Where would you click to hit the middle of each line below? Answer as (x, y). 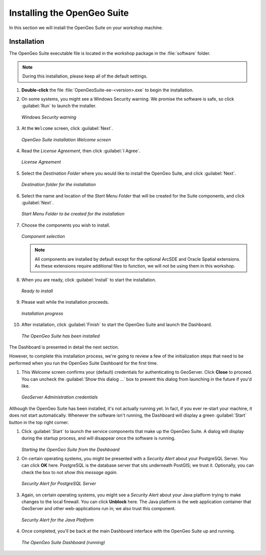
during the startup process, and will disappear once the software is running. (99, 438)
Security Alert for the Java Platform (57, 520)
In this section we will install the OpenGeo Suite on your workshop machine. (86, 28)
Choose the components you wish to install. (66, 225)
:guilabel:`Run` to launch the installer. (59, 106)
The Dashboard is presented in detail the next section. (64, 347)
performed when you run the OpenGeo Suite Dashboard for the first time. (83, 363)
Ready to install (37, 291)
